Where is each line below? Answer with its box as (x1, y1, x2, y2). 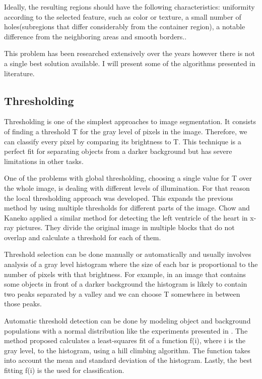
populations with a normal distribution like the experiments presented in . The (4, 325, 248, 336)
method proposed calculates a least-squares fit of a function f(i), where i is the (4, 335, 245, 346)
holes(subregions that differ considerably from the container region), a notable (4, 21, 245, 32)
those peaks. (4, 298, 42, 309)
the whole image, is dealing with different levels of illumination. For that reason (4, 182, 250, 193)
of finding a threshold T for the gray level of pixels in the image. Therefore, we (4, 126, 247, 136)
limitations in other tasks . (4, 155, 84, 166)
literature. (4, 68, 35, 78)
